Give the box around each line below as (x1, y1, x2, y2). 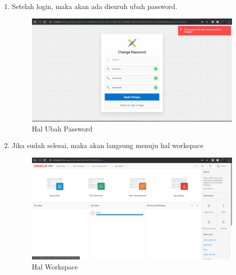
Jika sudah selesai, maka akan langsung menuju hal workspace (11, 140, 203, 151)
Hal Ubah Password (31, 123, 92, 133)
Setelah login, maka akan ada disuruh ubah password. (11, 1, 177, 11)
